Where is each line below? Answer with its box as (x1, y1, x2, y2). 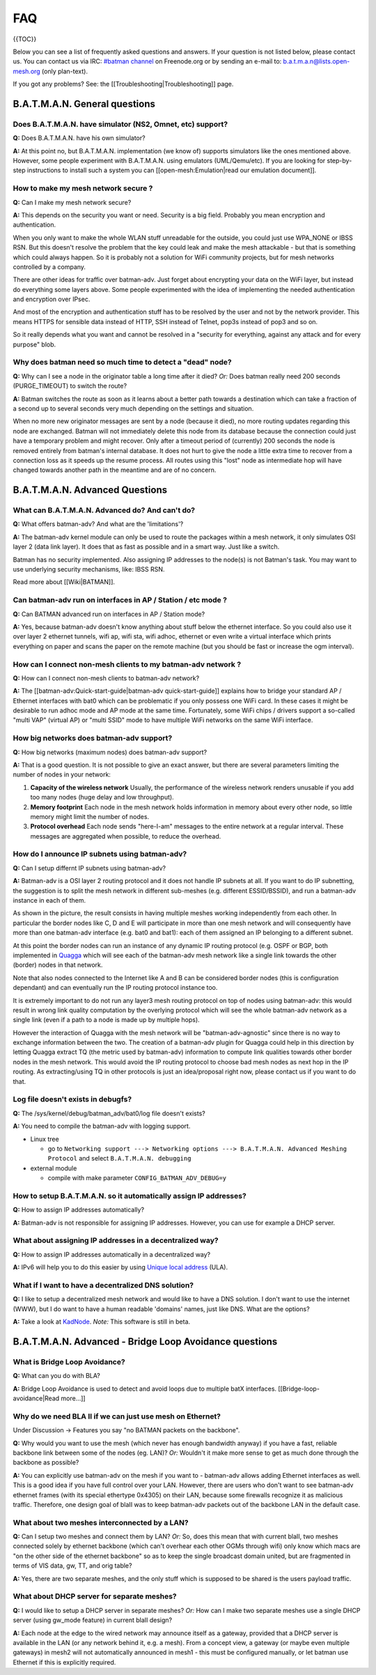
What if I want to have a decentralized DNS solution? (13, 1280, 194, 1290)
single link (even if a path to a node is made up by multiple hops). (13, 1016, 200, 1024)
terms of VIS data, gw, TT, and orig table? (13, 1561, 132, 1570)
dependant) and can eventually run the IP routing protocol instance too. (13, 984, 218, 992)
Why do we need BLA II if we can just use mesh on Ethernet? (13, 1412, 221, 1421)
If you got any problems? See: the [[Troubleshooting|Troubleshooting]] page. (13, 80, 234, 89)
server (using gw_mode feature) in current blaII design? (13, 1616, 173, 1624)
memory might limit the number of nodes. (30, 812, 150, 820)
